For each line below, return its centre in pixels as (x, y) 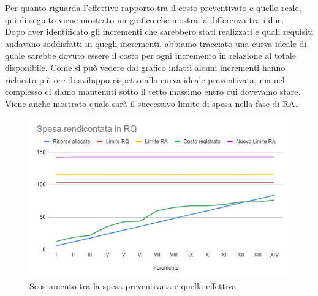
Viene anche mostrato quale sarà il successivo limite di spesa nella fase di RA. (151, 103)
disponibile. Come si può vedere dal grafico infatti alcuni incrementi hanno (145, 67)
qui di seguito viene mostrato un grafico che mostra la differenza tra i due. (145, 19)
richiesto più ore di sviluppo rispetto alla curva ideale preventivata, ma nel (145, 79)
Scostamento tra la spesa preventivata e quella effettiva (133, 285)
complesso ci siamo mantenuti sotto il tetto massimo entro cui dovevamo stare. (153, 91)
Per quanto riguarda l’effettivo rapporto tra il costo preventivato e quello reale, (153, 7)
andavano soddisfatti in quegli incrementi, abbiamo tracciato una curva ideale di (156, 43)
